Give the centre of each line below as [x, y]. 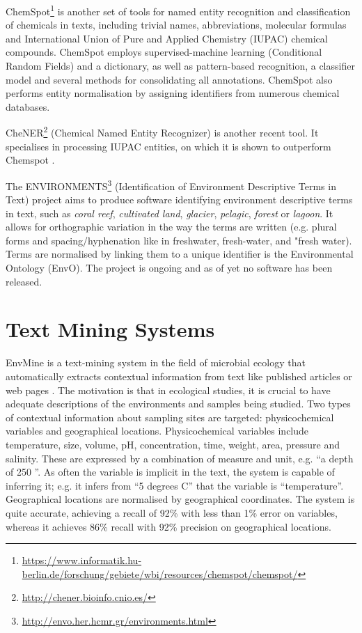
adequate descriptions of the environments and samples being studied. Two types [178, 404]
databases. [28, 106]
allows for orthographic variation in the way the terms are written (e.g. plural [171, 227]
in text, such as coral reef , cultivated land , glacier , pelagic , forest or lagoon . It [170, 213]
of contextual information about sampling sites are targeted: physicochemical [170, 417]
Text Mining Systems [110, 329]
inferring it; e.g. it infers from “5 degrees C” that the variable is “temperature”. [175, 485]
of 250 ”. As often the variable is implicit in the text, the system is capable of [170, 472]
